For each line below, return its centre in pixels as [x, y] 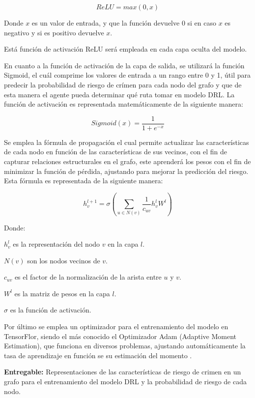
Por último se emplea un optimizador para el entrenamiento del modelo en [116, 327]
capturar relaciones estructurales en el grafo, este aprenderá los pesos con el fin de [127, 161]
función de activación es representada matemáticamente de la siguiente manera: [124, 104]
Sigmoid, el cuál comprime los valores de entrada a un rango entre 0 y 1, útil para [127, 75]
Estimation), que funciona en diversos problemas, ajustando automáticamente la [125, 346]
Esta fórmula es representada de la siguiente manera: [84, 181]
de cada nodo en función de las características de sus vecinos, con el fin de [115, 152]
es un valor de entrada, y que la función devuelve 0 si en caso [124, 23]
